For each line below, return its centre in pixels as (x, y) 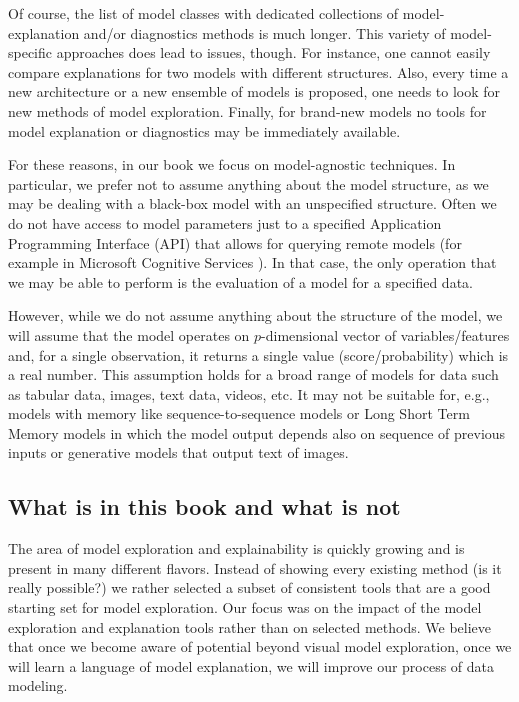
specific (30, 52)
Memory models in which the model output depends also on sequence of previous (257, 432)
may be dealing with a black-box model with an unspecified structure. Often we (252, 203)
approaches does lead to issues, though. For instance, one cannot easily (273, 52)
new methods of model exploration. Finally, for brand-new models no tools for (247, 110)
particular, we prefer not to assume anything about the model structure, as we (248, 183)
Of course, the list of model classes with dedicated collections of (203, 13)
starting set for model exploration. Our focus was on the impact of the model (245, 607)
